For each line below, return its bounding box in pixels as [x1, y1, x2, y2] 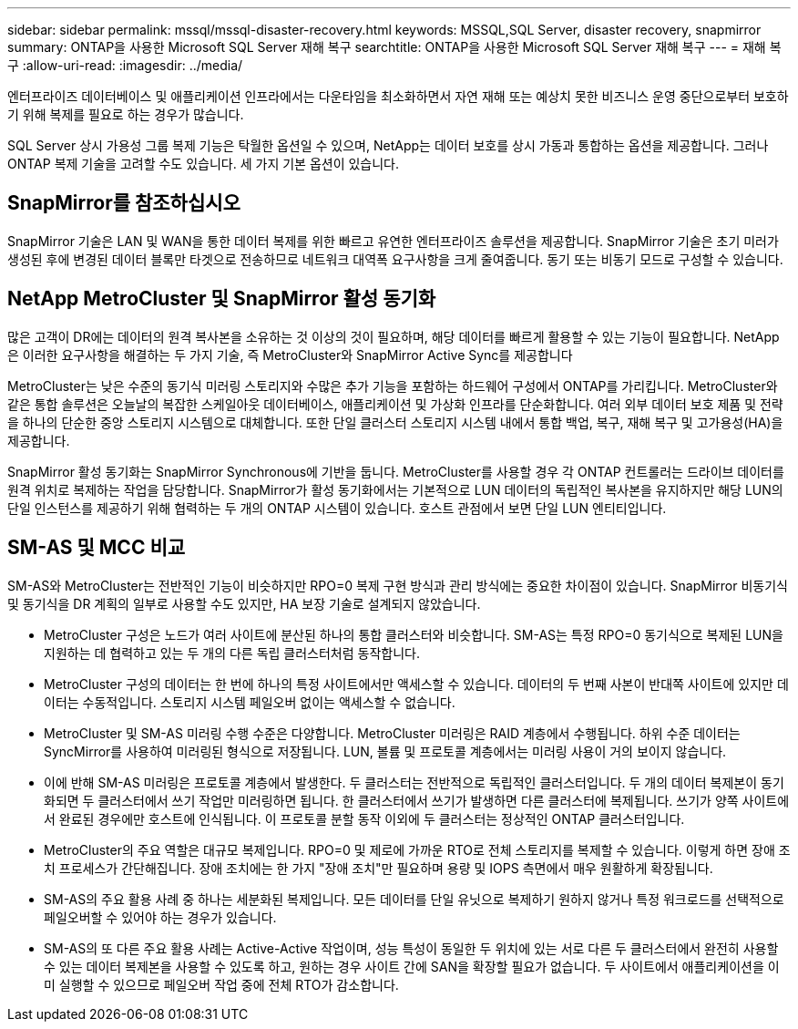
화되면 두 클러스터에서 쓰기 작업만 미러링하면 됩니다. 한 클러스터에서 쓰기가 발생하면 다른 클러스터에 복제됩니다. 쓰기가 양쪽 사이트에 [44, 792, 790, 808]
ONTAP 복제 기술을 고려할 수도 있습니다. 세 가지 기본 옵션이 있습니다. [7, 156, 400, 171]
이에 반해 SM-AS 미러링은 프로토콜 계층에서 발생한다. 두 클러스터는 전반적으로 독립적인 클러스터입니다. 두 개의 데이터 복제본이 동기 [44, 774, 784, 790]
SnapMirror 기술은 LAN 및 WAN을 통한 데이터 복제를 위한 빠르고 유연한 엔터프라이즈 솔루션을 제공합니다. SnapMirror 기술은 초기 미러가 [7, 232, 779, 249]
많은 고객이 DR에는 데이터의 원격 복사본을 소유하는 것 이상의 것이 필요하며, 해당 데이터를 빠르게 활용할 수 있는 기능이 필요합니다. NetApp [7, 328, 780, 345]
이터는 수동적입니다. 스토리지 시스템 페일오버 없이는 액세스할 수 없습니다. [44, 694, 455, 710]
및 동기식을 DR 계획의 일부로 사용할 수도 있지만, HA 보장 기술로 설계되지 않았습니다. [7, 595, 481, 612]
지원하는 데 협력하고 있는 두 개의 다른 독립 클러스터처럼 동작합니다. [44, 644, 420, 661]
